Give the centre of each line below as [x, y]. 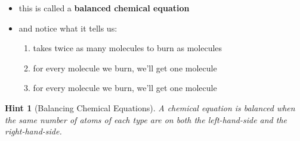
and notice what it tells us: [68, 28]
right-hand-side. [33, 131]
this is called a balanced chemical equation [104, 8]
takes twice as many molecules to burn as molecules [128, 48]
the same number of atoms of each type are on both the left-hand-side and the [146, 119]
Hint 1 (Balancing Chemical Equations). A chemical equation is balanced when [150, 107]
